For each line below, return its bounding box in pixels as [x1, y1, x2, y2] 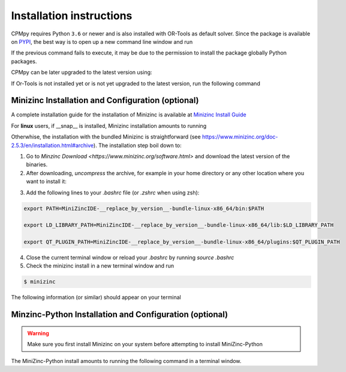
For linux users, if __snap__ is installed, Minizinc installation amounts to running [11, 122, 207, 129]
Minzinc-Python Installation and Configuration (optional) [11, 310, 228, 320]
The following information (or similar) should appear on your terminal [11, 294, 181, 301]
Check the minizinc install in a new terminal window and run [26, 262, 174, 269]
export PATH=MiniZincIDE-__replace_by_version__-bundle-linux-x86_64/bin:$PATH [23, 205, 264, 212]
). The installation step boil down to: [93, 142, 182, 149]
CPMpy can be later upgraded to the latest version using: [11, 69, 152, 76]
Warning [27, 329, 49, 337]
